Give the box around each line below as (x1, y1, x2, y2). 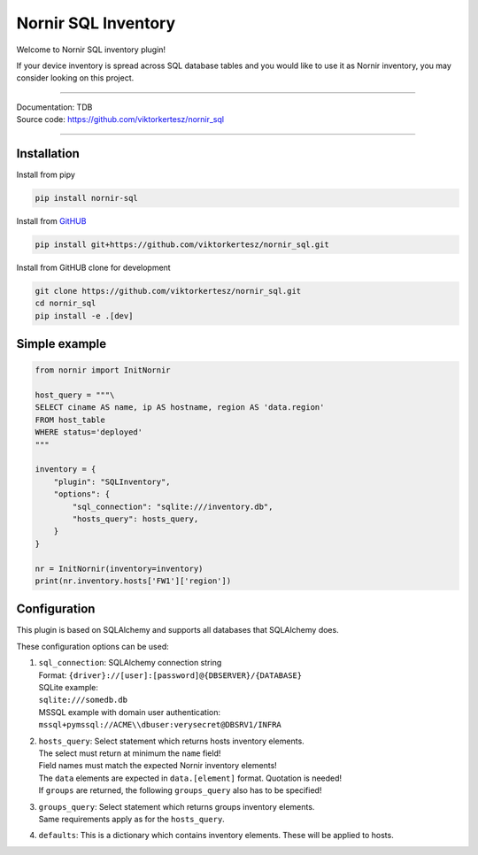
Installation (16, 146, 80, 161)
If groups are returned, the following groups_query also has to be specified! (38, 785, 322, 796)
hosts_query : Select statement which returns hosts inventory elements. (38, 736, 305, 746)
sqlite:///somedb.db (38, 695, 128, 705)
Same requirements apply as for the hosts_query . (38, 813, 225, 824)
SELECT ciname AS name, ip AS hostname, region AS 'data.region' (35, 403, 325, 412)
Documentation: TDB (16, 102, 93, 112)
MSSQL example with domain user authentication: (38, 706, 221, 717)
